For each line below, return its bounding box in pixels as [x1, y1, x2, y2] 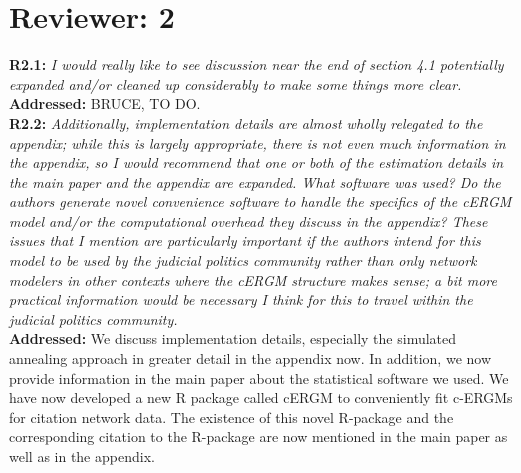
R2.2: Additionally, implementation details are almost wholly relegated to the [9, 112, 483, 133]
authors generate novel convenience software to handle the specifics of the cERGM [9, 191, 512, 212]
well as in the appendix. [9, 446, 155, 466]
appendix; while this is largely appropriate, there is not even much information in [9, 132, 506, 153]
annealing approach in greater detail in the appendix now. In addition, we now [9, 348, 492, 369]
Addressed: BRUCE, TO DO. [9, 93, 201, 114]
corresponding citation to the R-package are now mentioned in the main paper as [9, 426, 508, 447]
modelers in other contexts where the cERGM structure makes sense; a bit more [9, 269, 497, 290]
